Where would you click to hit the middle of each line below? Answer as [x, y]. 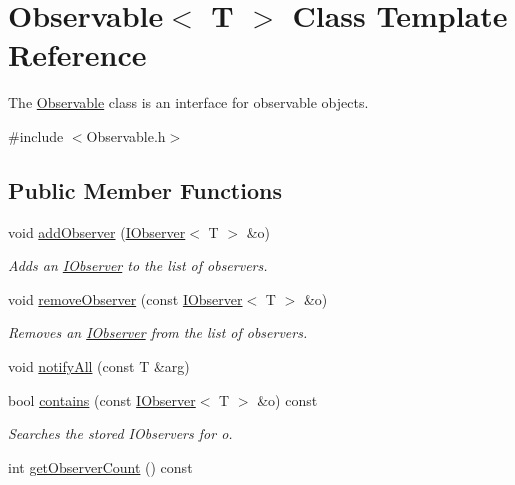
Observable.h [126, 135]
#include [36, 135]
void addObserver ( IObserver [97, 231]
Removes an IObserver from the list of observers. [158, 332]
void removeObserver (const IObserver [125, 298]
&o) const [287, 399]
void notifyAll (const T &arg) [99, 366]
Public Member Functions [145, 189]
